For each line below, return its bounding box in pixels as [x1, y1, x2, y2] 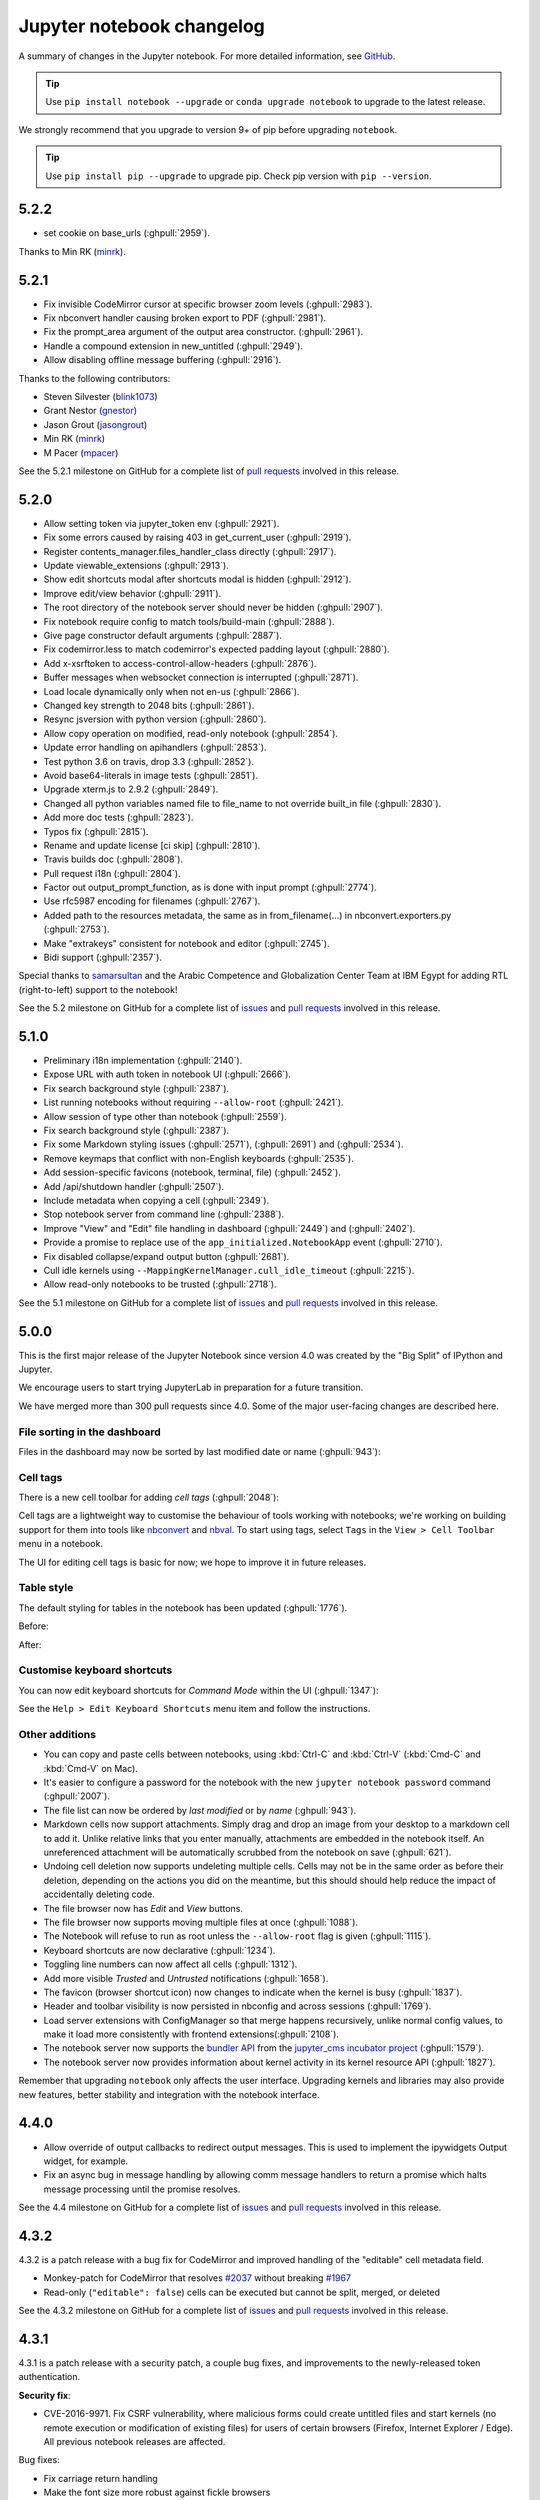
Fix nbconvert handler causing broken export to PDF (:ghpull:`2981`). [43, 312, 327, 324]
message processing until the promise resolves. [43, 2183, 241, 2195]
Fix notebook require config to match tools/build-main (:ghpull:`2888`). [43, 615, 335, 627]
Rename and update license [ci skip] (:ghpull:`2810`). [43, 839, 261, 851]
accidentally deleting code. [43, 1888, 155, 1900]
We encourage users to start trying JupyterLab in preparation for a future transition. [18, 1381, 364, 1394]
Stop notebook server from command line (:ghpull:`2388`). [43, 1208, 285, 1220]
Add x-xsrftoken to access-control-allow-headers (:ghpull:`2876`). [43, 657, 317, 669]
